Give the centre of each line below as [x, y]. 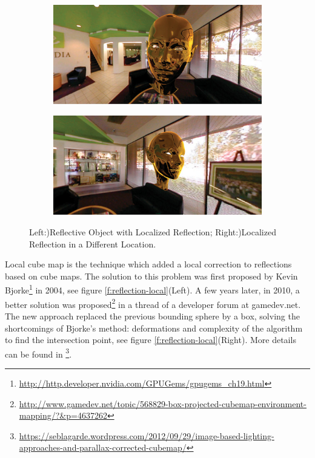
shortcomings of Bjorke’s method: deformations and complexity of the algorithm [154, 328]
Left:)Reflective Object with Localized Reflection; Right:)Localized [153, 232]
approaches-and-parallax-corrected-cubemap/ [103, 447]
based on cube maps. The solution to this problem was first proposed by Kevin [151, 276]
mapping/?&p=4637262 [63, 415]
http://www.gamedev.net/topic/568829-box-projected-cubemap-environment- [163, 403]
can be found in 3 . [38, 353]
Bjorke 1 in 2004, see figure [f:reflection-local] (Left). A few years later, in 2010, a [152, 289]
